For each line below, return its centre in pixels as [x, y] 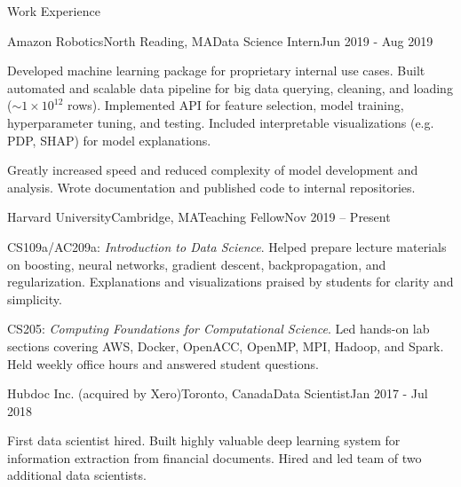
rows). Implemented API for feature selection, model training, [236, 105]
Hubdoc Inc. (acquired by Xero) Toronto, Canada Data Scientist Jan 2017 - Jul [218, 393]
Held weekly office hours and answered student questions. [163, 363]
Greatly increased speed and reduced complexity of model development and [213, 170]
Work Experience [54, 11]
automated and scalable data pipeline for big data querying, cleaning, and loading [230, 87]
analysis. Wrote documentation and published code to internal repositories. [211, 187]
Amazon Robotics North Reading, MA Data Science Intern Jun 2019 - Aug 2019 [220, 40]
